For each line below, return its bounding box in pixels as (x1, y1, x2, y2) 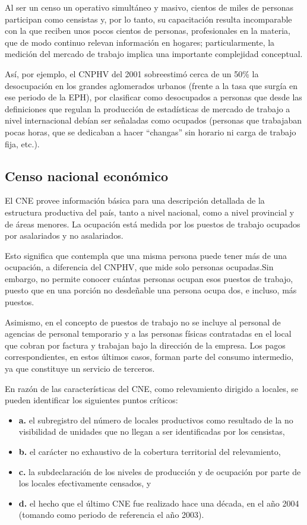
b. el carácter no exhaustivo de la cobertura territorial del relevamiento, (18, 445, 281, 458)
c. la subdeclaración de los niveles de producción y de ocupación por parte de (18, 465, 301, 477)
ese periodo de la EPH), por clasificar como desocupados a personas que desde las (5, 91, 302, 103)
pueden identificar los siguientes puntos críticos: (5, 394, 178, 406)
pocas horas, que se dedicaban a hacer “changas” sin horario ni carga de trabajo (5, 125, 296, 138)
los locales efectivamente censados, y (18, 477, 151, 489)
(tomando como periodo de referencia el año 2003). (18, 508, 204, 521)
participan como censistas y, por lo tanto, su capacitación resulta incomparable (5, 12, 292, 25)
